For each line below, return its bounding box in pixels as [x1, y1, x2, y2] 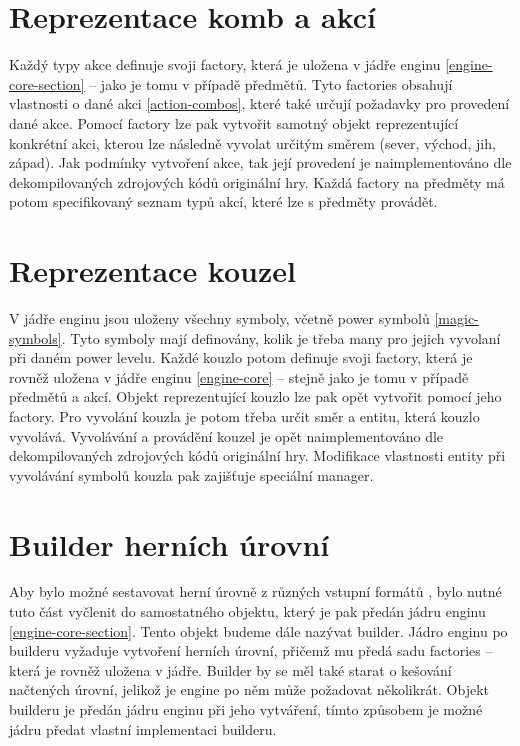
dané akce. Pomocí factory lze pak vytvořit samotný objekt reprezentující [9, 112, 459, 133]
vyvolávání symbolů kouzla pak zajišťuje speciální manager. [9, 464, 374, 485]
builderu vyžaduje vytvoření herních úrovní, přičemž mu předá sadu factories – [9, 640, 493, 661]
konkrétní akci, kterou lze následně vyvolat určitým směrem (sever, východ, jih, [9, 132, 496, 153]
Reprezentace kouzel [9, 250, 296, 291]
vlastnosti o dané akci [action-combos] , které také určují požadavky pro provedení [9, 93, 510, 114]
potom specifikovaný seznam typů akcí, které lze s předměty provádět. [9, 191, 438, 212]
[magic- [434, 308, 479, 328]
